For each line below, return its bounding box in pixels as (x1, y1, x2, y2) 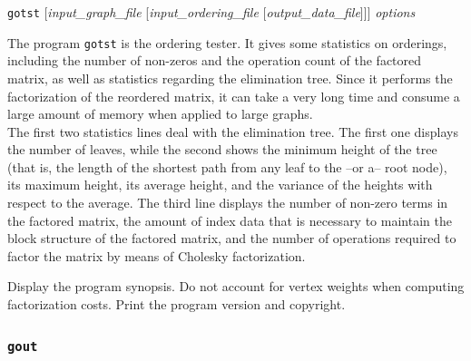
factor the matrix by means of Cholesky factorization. (7, 246, 306, 265)
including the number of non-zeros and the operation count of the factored (7, 51, 422, 70)
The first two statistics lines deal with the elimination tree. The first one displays (7, 122, 458, 141)
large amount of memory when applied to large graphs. (7, 104, 313, 123)
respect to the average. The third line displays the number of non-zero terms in (7, 193, 448, 212)
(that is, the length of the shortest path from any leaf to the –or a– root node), (7, 157, 447, 176)
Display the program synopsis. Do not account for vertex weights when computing (7, 277, 465, 296)
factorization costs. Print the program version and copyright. (7, 295, 346, 314)
